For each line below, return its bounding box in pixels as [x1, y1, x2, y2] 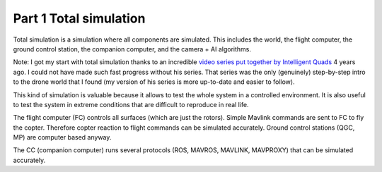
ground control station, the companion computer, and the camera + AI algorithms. [13, 44, 251, 53]
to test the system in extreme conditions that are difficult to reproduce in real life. [13, 100, 249, 109]
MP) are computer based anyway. [13, 133, 112, 142]
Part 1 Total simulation [13, 11, 146, 26]
